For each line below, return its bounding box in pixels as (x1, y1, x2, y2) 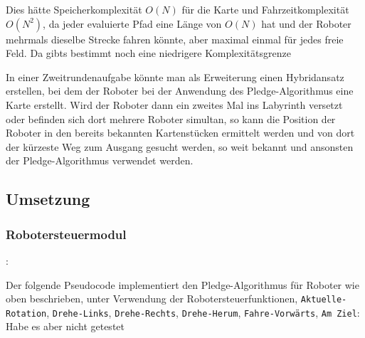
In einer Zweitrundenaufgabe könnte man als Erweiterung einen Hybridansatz (6, 69, 344, 84)
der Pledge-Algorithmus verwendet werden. (6, 153, 194, 168)
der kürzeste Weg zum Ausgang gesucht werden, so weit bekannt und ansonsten (6, 139, 354, 154)
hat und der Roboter (261, 16, 351, 31)
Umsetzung (6, 188, 90, 210)
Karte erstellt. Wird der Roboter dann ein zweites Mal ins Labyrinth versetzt (6, 97, 343, 112)
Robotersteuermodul (6, 225, 127, 243)
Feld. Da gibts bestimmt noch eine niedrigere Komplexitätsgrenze (6, 46, 291, 60)
